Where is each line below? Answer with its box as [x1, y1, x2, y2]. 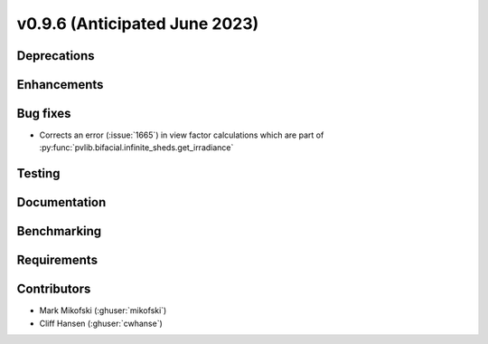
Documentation [16, 195, 107, 210]
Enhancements [16, 77, 104, 92]
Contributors [16, 282, 91, 297]
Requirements [16, 253, 99, 268]
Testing [16, 166, 61, 181]
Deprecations [16, 48, 95, 63]
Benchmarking [16, 224, 102, 239]
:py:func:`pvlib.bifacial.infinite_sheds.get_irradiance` [39, 142, 234, 153]
